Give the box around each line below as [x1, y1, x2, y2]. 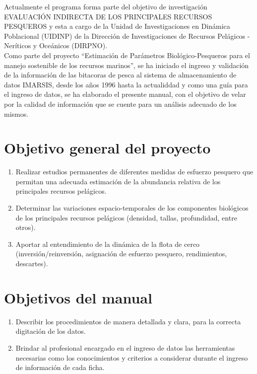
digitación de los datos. [15, 326, 86, 336]
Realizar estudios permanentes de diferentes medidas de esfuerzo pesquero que [15, 166, 254, 177]
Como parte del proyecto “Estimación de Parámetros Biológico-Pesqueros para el [4, 50, 250, 60]
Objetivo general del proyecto [4, 138, 211, 158]
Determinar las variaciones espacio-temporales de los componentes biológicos [15, 203, 249, 213]
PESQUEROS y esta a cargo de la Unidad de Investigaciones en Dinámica [4, 21, 230, 31]
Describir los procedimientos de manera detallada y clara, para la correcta [15, 316, 241, 326]
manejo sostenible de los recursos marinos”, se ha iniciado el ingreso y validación [4, 60, 249, 70]
